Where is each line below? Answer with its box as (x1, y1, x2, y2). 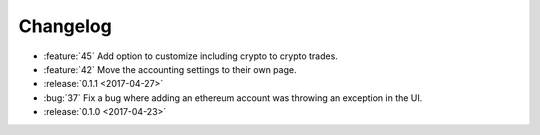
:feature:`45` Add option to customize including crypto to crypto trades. (43, 50, 339, 62)
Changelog (18, 15, 112, 37)
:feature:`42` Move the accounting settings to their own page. (43, 63, 297, 75)
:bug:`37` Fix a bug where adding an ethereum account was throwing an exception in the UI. (43, 91, 423, 104)
